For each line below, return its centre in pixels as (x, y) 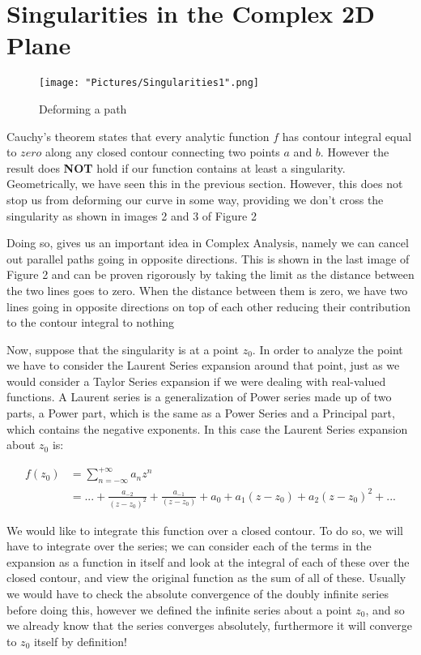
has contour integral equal (347, 136)
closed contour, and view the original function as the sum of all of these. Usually (206, 578)
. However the (355, 152)
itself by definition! (80, 641)
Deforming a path (83, 108)
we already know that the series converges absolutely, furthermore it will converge (210, 625)
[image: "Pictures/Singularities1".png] (149, 83)
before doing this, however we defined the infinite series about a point (179, 609)
